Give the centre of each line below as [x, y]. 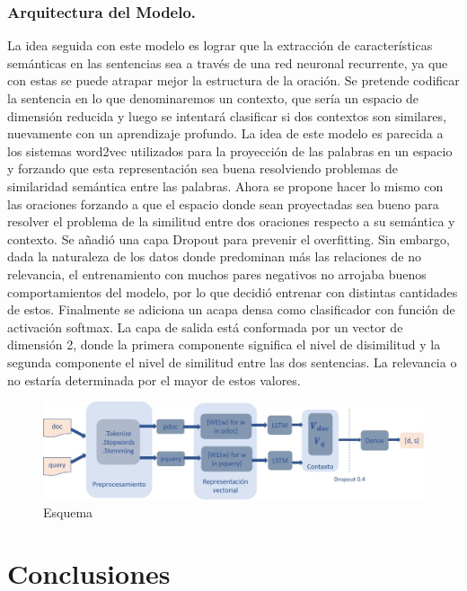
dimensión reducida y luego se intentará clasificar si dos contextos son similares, [227, 115]
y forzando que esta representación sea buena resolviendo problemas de [203, 168]
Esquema [68, 512]
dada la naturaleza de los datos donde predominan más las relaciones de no [214, 256]
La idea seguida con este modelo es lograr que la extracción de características [220, 45]
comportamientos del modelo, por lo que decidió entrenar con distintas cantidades [233, 291]
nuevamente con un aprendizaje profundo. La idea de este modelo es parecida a [225, 133]
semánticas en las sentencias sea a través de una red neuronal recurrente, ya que [228, 62]
